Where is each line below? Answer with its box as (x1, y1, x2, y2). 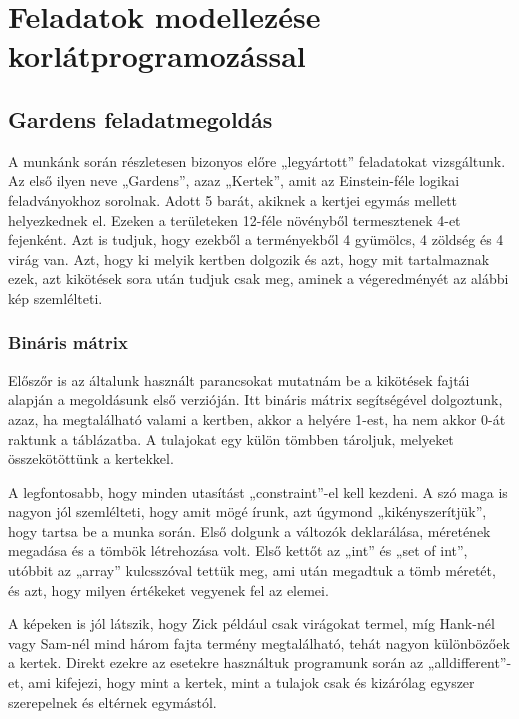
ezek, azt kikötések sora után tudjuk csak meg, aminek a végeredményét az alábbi (8, 268, 509, 289)
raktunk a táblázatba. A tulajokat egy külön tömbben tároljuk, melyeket (8, 428, 454, 449)
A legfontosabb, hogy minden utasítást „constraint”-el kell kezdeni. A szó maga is (8, 481, 508, 502)
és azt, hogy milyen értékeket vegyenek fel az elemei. (8, 579, 329, 600)
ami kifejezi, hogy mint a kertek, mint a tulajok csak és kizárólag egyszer (28, 672, 475, 693)
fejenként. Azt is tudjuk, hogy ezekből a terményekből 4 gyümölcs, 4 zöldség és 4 (8, 229, 504, 250)
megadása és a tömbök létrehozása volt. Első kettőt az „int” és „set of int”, (8, 540, 468, 561)
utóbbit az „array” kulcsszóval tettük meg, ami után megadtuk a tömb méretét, (8, 560, 496, 581)
